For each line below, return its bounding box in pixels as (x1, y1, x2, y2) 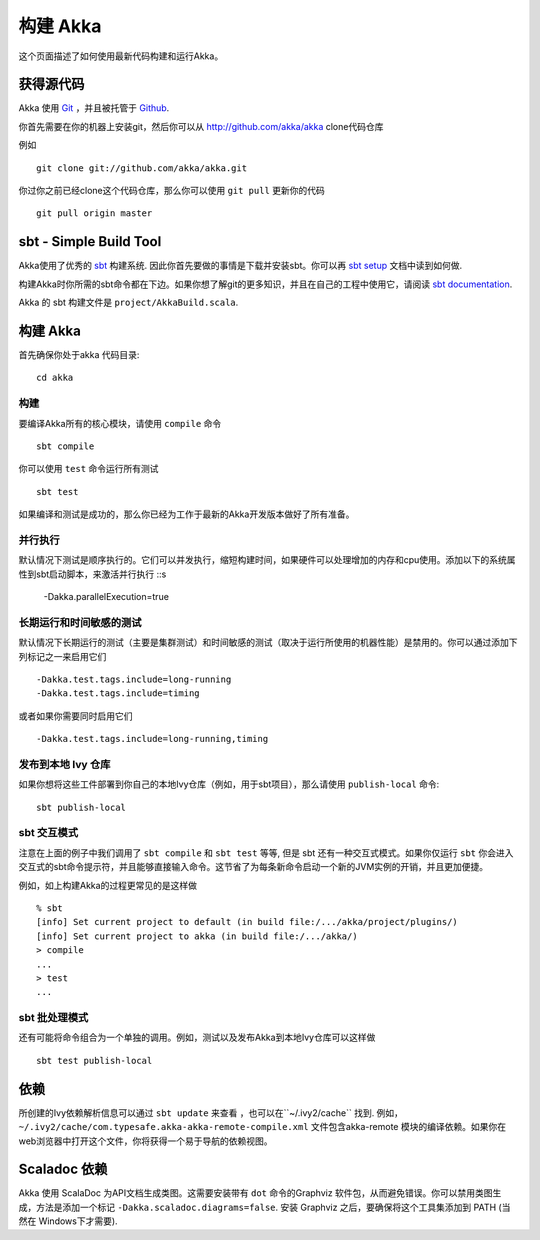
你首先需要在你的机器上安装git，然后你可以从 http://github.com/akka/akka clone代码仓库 (18, 120, 384, 132)
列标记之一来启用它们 (18, 650, 107, 662)
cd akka (36, 372, 74, 384)
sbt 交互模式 (18, 826, 79, 840)
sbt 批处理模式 (18, 1011, 89, 1025)
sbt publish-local (36, 801, 127, 813)
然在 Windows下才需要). (18, 1215, 119, 1227)
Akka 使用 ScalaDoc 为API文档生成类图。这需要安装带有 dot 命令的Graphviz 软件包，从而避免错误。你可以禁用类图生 (18, 1187, 502, 1199)
